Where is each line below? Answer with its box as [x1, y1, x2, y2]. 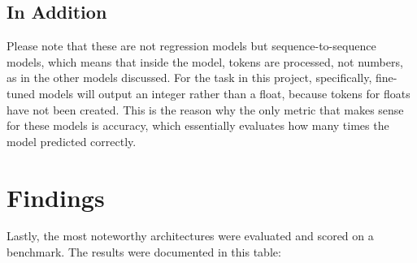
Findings [7, 180, 105, 213]
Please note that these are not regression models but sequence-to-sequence [7, 37, 376, 54]
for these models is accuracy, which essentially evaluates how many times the [7, 117, 389, 134]
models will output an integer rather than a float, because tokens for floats [38, 84, 410, 101]
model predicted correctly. [7, 132, 137, 149]
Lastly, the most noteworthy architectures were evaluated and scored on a [7, 227, 374, 244]
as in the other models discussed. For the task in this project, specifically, [7, 69, 372, 86]
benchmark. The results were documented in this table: [7, 244, 281, 261]
